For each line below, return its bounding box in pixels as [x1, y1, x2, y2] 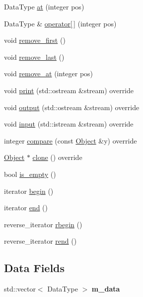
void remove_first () [4, 35, 66, 45]
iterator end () [4, 202, 48, 213]
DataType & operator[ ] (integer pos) [4, 18, 117, 28]
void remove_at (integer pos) [4, 68, 93, 79]
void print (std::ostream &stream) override [4, 85, 134, 95]
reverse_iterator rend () [4, 236, 77, 246]
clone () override [32, 152, 82, 162]
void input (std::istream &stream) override [4, 119, 134, 129]
